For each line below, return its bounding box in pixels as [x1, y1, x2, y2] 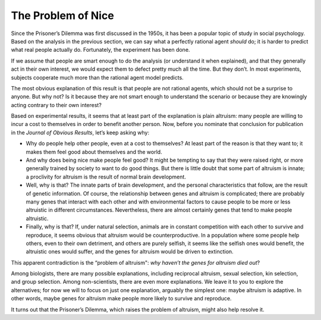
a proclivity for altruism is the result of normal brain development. [26, 173, 187, 180]
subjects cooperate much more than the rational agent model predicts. [11, 74, 184, 81]
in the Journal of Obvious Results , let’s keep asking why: [11, 128, 150, 136]
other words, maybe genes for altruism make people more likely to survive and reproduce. [11, 295, 232, 302]
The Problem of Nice [11, 9, 114, 22]
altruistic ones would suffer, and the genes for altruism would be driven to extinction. [26, 248, 234, 255]
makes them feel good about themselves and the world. [26, 148, 163, 155]
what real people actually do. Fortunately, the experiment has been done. [11, 46, 190, 54]
